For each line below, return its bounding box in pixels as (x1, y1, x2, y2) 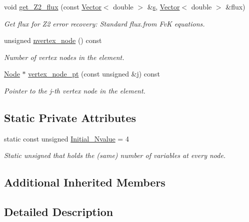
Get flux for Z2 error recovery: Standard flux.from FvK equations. (4, 18, 205, 28)
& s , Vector (147, 1, 180, 11)
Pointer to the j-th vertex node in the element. (4, 85, 145, 95)
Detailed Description (4, 204, 113, 219)
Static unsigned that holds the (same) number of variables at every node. (4, 150, 226, 160)
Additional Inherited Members (4, 174, 165, 190)
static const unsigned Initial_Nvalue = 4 (4, 133, 129, 143)
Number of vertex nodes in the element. (4, 51, 124, 62)
